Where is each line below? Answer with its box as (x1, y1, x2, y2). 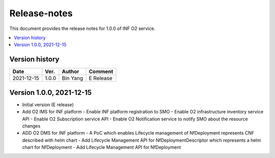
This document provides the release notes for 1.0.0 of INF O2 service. (9, 25, 155, 31)
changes (22, 122, 41, 129)
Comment (89, 68, 114, 75)
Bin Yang (62, 75, 84, 82)
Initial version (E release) (22, 102, 74, 108)
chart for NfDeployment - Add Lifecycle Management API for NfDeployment (22, 144, 181, 150)
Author (62, 68, 79, 75)
